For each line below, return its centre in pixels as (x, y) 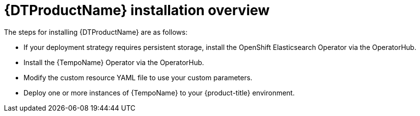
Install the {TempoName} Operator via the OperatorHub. (114, 62)
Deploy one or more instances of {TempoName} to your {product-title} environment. (159, 93)
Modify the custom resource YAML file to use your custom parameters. (138, 77)
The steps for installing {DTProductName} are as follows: (96, 32)
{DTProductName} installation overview (137, 10)
